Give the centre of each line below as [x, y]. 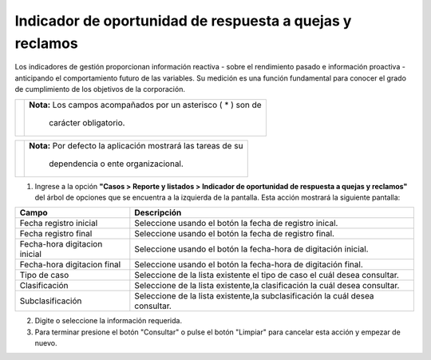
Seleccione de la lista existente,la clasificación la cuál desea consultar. [267, 286]
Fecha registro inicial [59, 224]
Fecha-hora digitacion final [70, 265]
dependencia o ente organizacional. [116, 164]
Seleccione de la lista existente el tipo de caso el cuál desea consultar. [267, 275]
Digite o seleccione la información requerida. [109, 321]
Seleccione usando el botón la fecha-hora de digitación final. [249, 265]
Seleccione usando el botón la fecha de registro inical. [236, 224]
